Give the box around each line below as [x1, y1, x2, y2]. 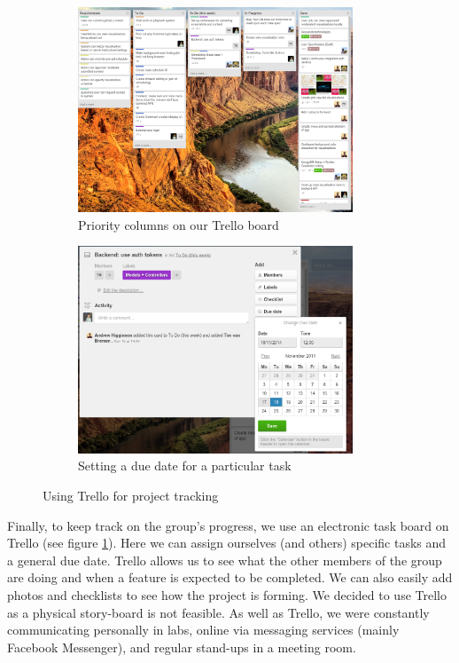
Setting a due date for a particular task [78, 456, 292, 475]
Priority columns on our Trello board [78, 215, 279, 233]
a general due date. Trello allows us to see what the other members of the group [7, 550, 442, 569]
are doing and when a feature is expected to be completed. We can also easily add [7, 568, 453, 587]
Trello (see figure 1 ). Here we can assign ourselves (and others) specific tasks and [7, 533, 447, 552]
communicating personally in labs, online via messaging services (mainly [7, 620, 400, 639]
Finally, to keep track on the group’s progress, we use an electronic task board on [7, 516, 449, 534]
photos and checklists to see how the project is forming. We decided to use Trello [7, 586, 447, 604]
